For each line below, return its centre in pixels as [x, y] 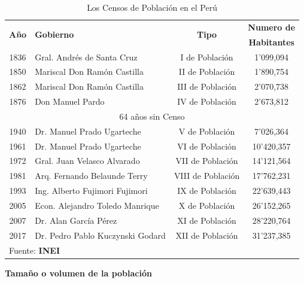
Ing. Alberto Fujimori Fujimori [91, 191]
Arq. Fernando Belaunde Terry [91, 176]
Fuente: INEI [34, 250]
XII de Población [207, 235]
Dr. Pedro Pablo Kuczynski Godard [100, 235]
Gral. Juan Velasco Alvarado [87, 161]
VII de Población [207, 161]
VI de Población [207, 146]
